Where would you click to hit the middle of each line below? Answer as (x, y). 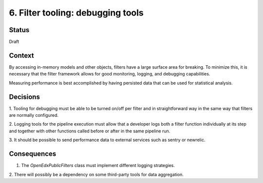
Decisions (24, 97)
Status (19, 30)
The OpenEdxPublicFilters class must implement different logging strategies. (98, 165)
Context (21, 55)
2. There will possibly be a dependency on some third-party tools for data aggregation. (96, 174)
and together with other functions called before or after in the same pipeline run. (90, 131)
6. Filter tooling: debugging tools (76, 13)
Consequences (33, 154)
